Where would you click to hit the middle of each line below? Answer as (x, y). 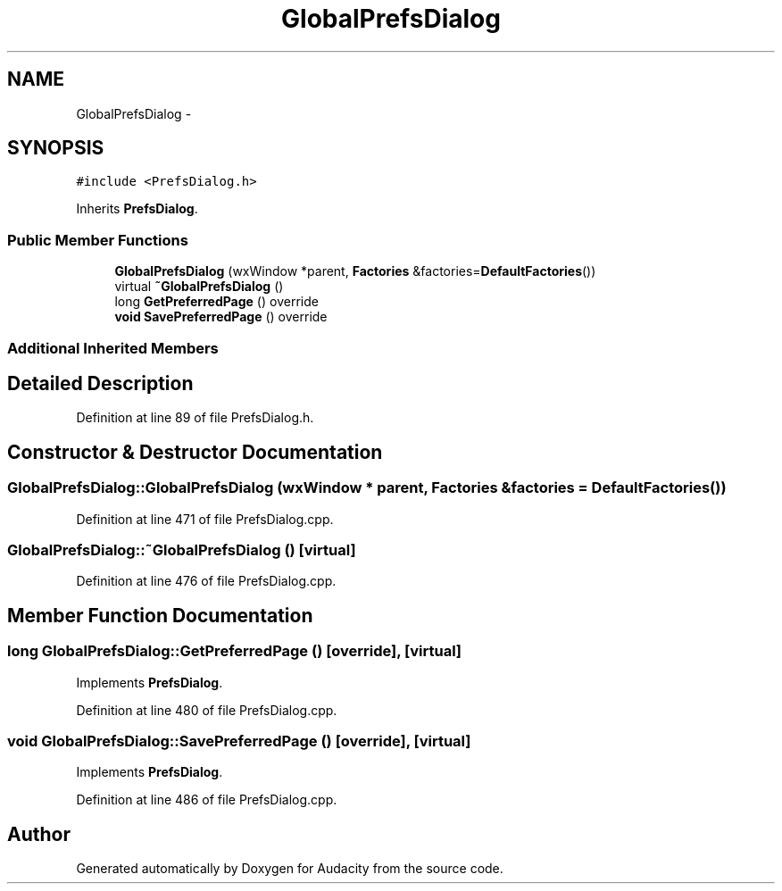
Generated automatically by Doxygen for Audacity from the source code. (290, 869)
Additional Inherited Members (113, 348)
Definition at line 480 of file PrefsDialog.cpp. (207, 710)
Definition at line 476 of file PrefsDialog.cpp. (206, 581)
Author (39, 834)
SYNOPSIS (56, 148)
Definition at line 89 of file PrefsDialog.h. (195, 418)
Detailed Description (100, 383)
